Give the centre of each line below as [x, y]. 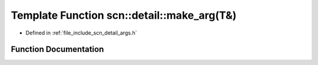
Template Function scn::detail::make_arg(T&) [124, 15]
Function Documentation [57, 49]
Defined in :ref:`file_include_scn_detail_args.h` [81, 33]
